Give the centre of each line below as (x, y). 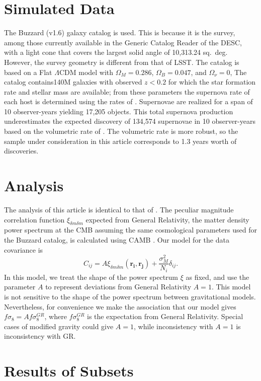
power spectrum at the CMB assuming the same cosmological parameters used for (130, 230)
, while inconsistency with (173, 326)
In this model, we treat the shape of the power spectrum (91, 277)
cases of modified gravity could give (59, 326)
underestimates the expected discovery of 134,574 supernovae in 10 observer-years (130, 121)
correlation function (34, 219)
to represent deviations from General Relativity (118, 287)
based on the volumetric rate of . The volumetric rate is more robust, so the (121, 131)
